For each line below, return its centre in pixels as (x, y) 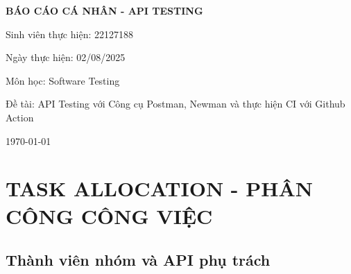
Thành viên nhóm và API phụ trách (138, 260)
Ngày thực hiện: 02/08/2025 (66, 57)
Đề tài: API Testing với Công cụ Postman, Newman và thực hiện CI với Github (175, 104)
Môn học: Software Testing (63, 80)
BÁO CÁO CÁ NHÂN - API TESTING (104, 10)
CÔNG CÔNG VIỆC (109, 215)
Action (20, 117)
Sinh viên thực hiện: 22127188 (69, 34)
